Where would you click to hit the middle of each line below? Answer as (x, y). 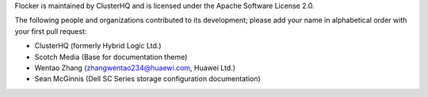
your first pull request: (51, 31)
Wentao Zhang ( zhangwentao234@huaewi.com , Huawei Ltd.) (135, 68)
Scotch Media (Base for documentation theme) (111, 57)
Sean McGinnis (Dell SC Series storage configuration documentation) (147, 79)
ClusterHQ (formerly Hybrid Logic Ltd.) (98, 46)
